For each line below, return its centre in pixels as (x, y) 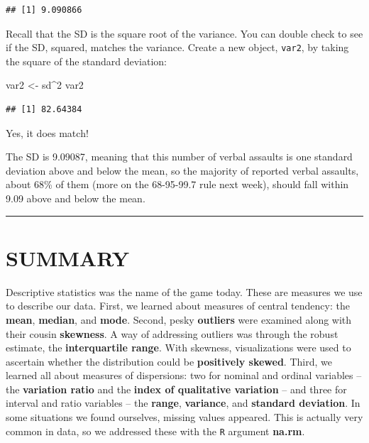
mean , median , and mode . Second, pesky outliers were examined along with (179, 319)
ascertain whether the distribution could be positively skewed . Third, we (169, 361)
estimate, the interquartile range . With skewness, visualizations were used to (178, 348)
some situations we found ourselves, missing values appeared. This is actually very (184, 417)
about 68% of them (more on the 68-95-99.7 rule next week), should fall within (177, 184)
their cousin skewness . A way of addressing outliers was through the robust (172, 333)
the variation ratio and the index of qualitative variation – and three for (176, 389)
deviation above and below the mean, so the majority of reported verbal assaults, (182, 170)
